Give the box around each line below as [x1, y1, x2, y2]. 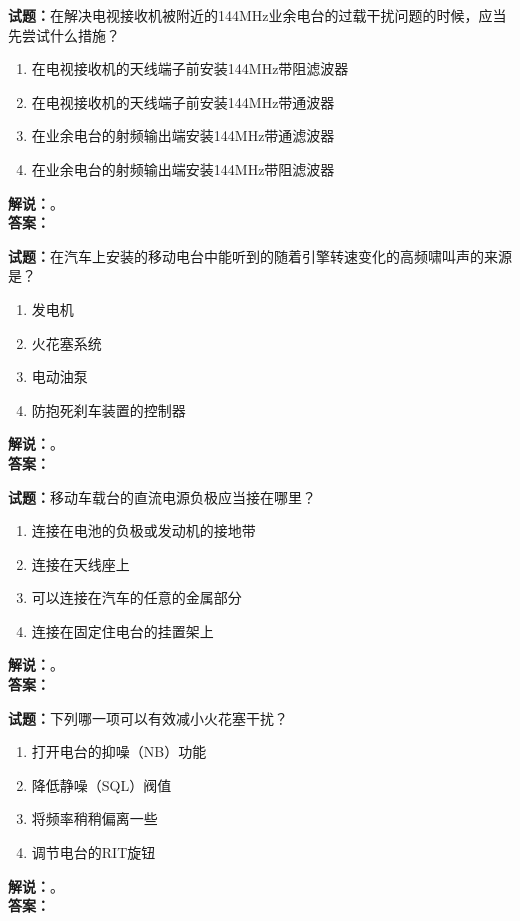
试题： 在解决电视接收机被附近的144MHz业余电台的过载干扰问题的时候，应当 [8, 5, 507, 25]
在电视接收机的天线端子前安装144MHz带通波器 [31, 91, 335, 112]
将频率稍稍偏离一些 [31, 808, 158, 829]
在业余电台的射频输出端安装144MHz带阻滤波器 [31, 158, 335, 179]
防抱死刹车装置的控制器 [31, 399, 186, 420]
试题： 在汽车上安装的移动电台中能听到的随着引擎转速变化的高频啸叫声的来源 [8, 245, 512, 266]
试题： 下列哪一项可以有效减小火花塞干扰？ [8, 707, 288, 728]
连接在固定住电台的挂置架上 [31, 620, 214, 641]
